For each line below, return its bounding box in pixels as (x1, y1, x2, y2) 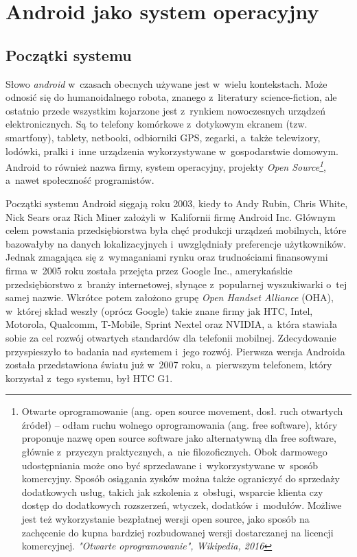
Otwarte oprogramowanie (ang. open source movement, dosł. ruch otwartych (21, 404, 343, 418)
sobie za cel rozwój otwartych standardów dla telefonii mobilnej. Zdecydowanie (5, 330, 336, 344)
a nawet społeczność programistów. (5, 173, 154, 187)
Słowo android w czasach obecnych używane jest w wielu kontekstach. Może (5, 76, 327, 91)
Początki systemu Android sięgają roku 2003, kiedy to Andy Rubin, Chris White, (5, 195, 348, 210)
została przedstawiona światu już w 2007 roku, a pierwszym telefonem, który (5, 357, 332, 372)
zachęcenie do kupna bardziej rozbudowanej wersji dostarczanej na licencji (21, 525, 334, 539)
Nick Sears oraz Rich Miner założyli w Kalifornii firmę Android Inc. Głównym (5, 209, 336, 224)
